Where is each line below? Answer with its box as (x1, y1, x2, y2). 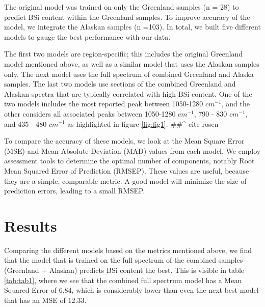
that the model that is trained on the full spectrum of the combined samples (4, 255, 243, 265)
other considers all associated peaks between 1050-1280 (4, 108, 176, 119)
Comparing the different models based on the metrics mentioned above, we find (4, 244, 252, 255)
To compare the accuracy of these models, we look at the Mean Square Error (4, 135, 245, 146)
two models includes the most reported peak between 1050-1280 (4, 98, 203, 109)
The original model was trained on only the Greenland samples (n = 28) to (4, 2, 239, 12)
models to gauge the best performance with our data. (4, 31, 171, 42)
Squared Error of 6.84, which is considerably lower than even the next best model (4, 285, 259, 295)
